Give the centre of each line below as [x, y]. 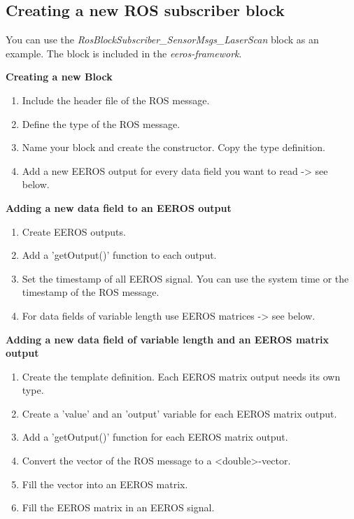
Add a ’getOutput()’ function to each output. [119, 255]
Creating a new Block [59, 77]
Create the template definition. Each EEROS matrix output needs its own [181, 376]
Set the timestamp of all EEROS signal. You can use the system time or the [185, 278]
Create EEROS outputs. [74, 231]
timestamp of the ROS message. [91, 292]
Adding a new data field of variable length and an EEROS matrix [168, 339]
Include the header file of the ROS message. [116, 100]
